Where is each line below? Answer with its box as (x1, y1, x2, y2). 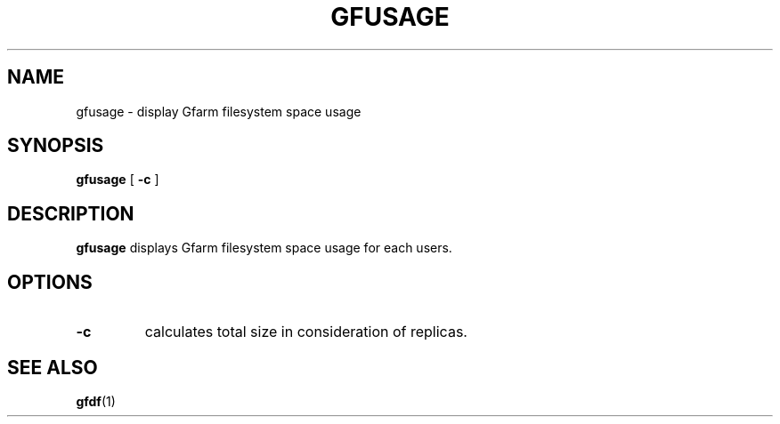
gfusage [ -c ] (76, 172, 159, 188)
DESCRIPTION (7, 202, 134, 225)
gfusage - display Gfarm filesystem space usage (76, 103, 362, 119)
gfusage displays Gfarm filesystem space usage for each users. (76, 240, 452, 256)
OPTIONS (7, 270, 93, 293)
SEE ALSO (7, 356, 98, 379)
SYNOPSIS (7, 134, 104, 157)
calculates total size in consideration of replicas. (144, 323, 467, 341)
